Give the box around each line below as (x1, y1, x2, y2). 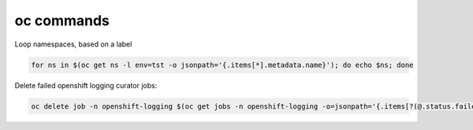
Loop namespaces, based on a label (14, 39, 132, 49)
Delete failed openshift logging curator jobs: (14, 80, 158, 90)
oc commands (14, 12, 110, 29)
